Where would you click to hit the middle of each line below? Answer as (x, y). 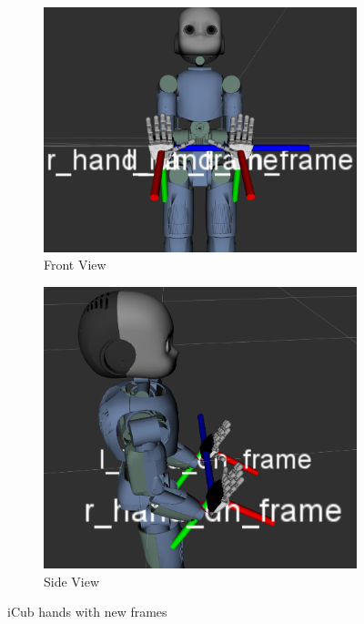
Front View (75, 265)
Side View (72, 581)
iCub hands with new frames (87, 612)
